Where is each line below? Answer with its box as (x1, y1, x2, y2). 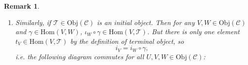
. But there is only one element (147, 26, 240, 37)
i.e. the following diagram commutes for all (15, 52, 144, 62)
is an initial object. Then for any (97, 17, 195, 27)
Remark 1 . (4, 1, 40, 11)
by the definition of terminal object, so (70, 36, 184, 46)
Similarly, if (15, 17, 51, 27)
